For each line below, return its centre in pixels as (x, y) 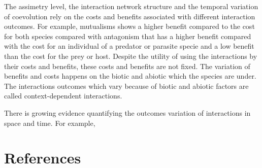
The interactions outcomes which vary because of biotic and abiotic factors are (126, 86)
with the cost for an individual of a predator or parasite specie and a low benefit (129, 46)
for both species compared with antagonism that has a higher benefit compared (128, 36)
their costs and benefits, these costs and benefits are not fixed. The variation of (127, 66)
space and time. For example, (50, 123)
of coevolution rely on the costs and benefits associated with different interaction (130, 16)
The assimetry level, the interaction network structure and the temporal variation (131, 6)
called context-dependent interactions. (63, 96)
